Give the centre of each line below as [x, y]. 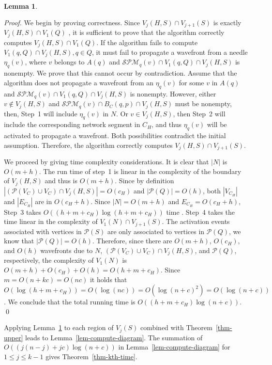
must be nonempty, [203, 103]
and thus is [61, 181]
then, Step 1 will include [41, 113]
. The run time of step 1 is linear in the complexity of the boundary [140, 171]
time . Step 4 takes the [201, 212]
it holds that [108, 279]
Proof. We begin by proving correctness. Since [72, 22]
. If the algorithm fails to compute [147, 42]
